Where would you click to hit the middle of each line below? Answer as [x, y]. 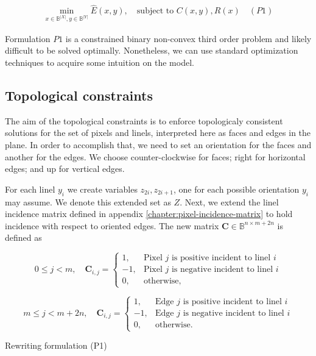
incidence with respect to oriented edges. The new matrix [112, 225]
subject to [155, 11]
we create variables [102, 189]
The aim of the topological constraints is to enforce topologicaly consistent [144, 120]
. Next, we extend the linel [229, 201]
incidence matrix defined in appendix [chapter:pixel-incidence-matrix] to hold [149, 214]
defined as [23, 237]
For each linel [30, 189]
